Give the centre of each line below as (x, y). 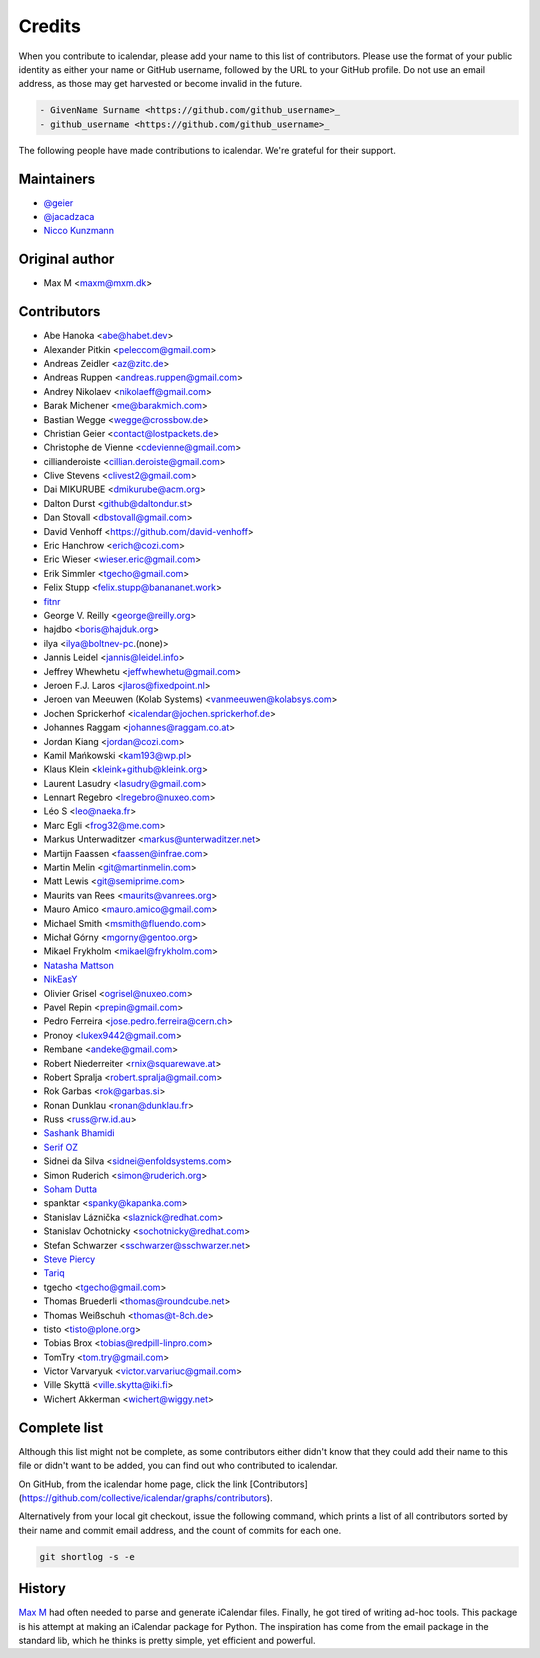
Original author (66, 259)
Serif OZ (61, 1147)
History (42, 1588)
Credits (50, 26)
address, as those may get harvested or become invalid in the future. (160, 84)
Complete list (61, 1427)
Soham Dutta (70, 1189)
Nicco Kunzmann (79, 231)
